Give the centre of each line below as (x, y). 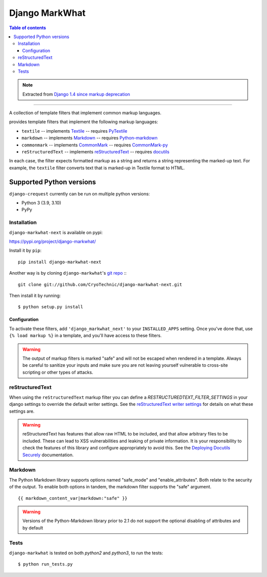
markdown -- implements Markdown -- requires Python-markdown (89, 138)
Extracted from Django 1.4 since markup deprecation (76, 94)
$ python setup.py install (51, 307)
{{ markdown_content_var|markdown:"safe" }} (73, 498)
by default (33, 528)
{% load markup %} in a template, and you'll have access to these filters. (85, 336)
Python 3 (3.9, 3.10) (41, 203)
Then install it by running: (35, 295)
